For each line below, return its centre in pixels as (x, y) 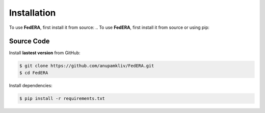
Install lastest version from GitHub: (45, 53)
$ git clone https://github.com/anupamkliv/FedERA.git (87, 66)
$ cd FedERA (34, 73)
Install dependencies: (31, 85)
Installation (32, 13)
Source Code (29, 41)
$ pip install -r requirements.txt (62, 98)
